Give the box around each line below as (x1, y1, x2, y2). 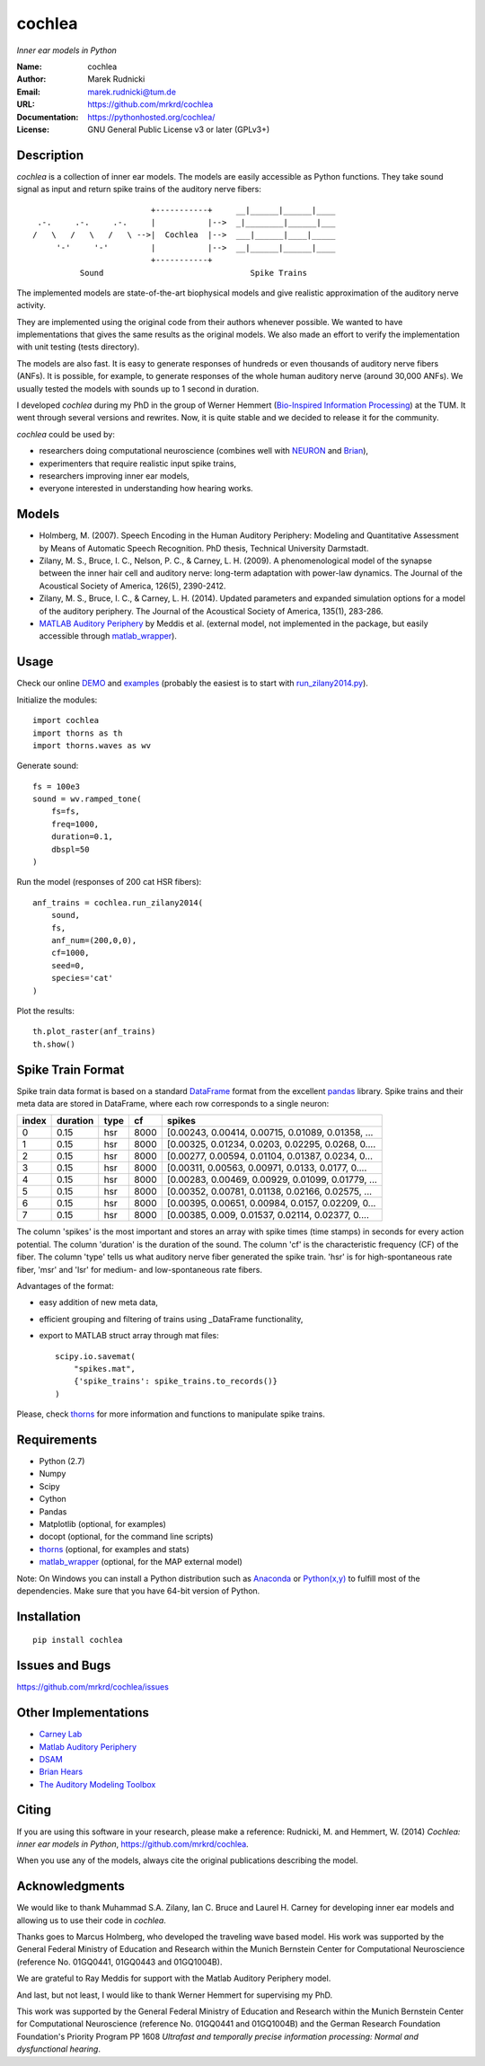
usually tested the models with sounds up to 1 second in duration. (16, 383, 260, 394)
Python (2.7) (39, 1455, 85, 1466)
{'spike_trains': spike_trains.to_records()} (73, 1376, 278, 1387)
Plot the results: (16, 1005, 75, 1016)
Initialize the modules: (16, 694, 98, 705)
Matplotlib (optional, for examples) (39, 1518, 166, 1529)
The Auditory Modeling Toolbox (39, 1779, 156, 1789)
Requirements (16, 1432, 98, 1447)
